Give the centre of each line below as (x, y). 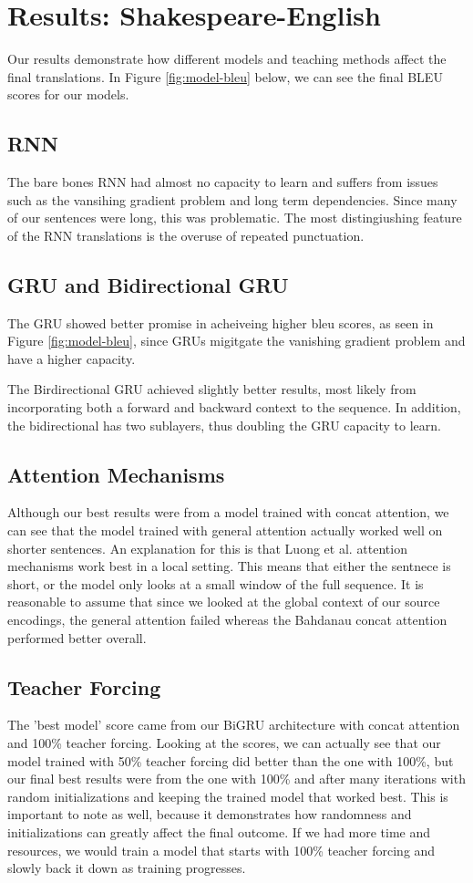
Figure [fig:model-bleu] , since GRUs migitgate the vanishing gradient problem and (236, 341)
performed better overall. (77, 637)
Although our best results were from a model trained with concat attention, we (228, 512)
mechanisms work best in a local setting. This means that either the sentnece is (229, 566)
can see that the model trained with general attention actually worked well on (225, 530)
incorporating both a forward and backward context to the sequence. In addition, (234, 407)
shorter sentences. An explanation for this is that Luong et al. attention (207, 548)
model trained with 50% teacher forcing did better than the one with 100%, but (231, 760)
